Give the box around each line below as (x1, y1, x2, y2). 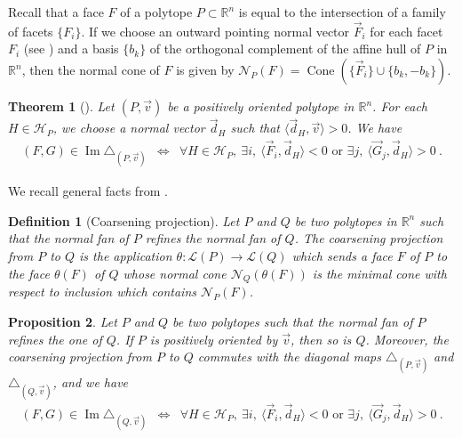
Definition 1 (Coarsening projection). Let (8, 211, 240, 230)
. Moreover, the (365, 329, 449, 348)
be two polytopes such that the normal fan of (172, 312, 413, 331)
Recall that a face (8, 3, 104, 20)
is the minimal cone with (312, 264, 447, 282)
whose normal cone (123, 264, 227, 282)
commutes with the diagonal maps (197, 347, 381, 366)
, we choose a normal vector (52, 118, 205, 137)
